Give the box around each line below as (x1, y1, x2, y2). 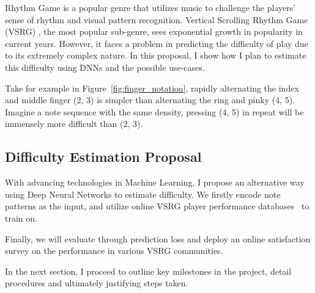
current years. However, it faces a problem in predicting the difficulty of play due (5, 37, 308, 49)
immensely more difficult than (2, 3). (5, 117, 143, 130)
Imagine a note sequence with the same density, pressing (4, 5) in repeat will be (5, 105, 304, 118)
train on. (5, 211, 37, 224)
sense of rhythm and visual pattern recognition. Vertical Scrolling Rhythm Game (5, 13, 308, 26)
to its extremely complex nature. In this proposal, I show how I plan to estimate (5, 49, 306, 62)
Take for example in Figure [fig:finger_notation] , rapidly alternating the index (5, 81, 299, 94)
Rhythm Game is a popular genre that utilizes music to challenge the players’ (5, 1, 296, 13)
